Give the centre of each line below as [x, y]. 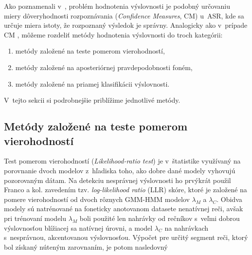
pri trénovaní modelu [35, 218]
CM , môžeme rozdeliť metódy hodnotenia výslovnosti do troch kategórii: [113, 34]
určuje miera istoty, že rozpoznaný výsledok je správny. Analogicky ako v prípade [126, 25]
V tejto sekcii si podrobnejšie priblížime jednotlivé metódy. [92, 100]
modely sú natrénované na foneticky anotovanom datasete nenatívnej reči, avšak [124, 209]
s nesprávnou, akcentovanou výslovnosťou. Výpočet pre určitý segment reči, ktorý [126, 237]
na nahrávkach [186, 228]
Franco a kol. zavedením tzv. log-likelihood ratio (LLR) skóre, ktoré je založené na [126, 190]
